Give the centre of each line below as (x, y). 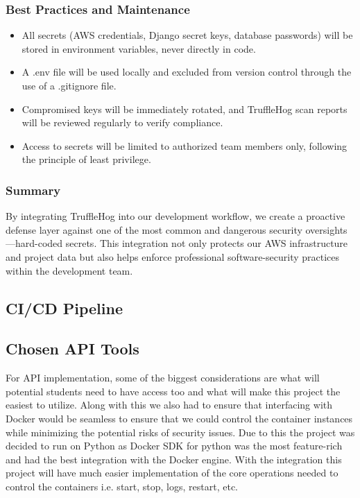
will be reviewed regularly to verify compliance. (122, 122)
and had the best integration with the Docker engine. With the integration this (174, 459)
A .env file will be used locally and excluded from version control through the (187, 72)
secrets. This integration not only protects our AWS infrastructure (207, 243)
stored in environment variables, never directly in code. (139, 48)
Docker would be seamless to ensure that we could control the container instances (179, 418)
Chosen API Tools (72, 349)
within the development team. (69, 270)
